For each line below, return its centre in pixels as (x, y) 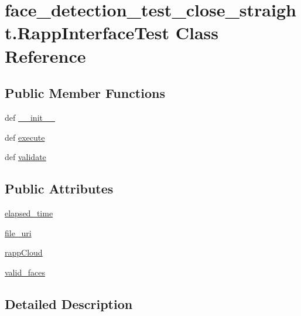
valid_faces (25, 272)
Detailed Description (69, 303)
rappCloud (24, 252)
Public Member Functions (85, 93)
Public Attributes (59, 188)
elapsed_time (29, 213)
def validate (25, 157)
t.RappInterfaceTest (87, 33)
